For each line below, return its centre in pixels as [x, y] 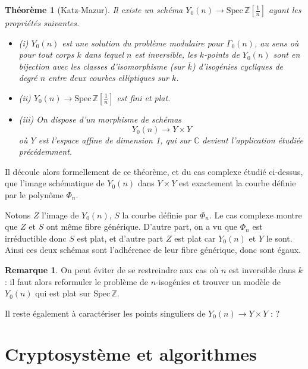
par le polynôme [34, 194]
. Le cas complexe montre [255, 215]
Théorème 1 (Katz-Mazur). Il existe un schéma [94, 10]
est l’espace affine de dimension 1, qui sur [114, 140]
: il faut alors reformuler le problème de [76, 281]
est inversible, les [166, 54]
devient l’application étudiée [253, 140]
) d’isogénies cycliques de [238, 66]
